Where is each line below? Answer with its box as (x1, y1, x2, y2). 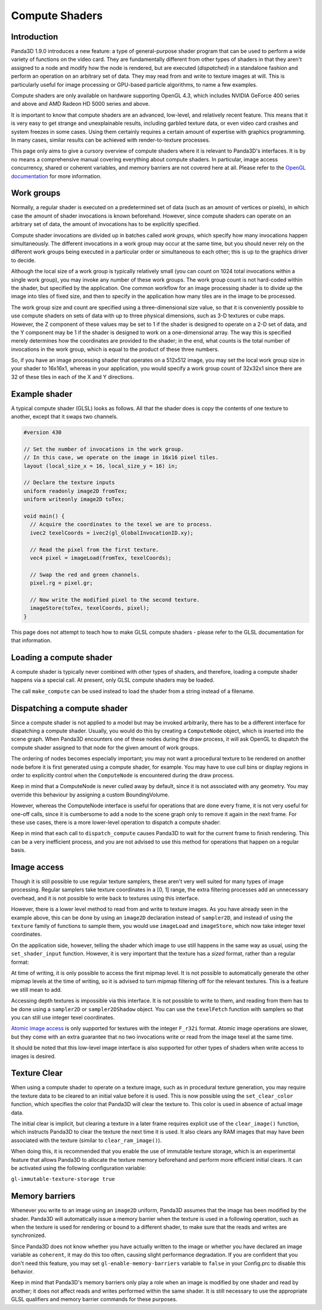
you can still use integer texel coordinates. (11, 1013, 115, 1021)
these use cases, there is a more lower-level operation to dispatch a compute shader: (11, 819, 221, 826)
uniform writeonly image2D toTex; (23, 496, 125, 503)
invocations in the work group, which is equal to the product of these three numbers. (11, 346, 219, 353)
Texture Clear (11, 1068, 63, 1079)
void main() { (23, 513, 65, 520)
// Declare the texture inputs (23, 479, 116, 486)
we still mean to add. (11, 986, 62, 993)
